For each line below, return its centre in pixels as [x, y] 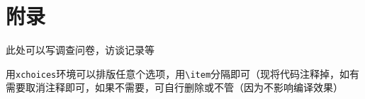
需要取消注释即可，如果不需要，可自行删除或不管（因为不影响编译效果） [174, 87]
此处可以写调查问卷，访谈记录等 [80, 50]
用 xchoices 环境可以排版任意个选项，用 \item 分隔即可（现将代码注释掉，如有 [183, 73]
